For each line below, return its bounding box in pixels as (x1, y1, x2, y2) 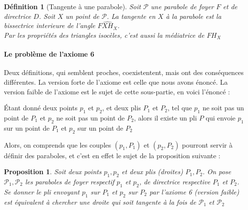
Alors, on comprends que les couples (4, 139, 111, 150)
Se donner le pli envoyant (4, 186, 80, 196)
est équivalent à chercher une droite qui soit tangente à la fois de (4, 196, 196, 207)
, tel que (167, 103, 192, 113)
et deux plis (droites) (122, 166, 183, 177)
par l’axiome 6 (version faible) (149, 186, 239, 196)
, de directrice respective (139, 176, 210, 186)
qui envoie (205, 112, 236, 122)
